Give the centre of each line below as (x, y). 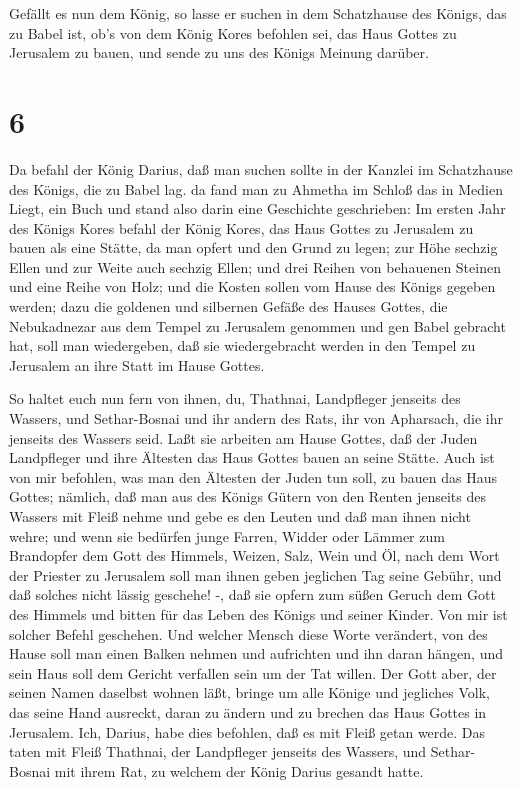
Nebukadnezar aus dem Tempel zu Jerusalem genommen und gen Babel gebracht (257, 325)
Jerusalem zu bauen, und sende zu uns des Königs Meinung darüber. (219, 52)
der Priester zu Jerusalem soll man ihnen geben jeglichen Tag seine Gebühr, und (255, 574)
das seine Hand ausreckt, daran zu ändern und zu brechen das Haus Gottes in (248, 711)
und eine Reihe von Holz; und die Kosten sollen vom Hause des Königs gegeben (252, 286)
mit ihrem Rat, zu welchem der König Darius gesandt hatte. (239, 770)
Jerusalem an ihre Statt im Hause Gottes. (137, 364)
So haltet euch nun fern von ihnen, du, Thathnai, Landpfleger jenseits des (235, 398)
